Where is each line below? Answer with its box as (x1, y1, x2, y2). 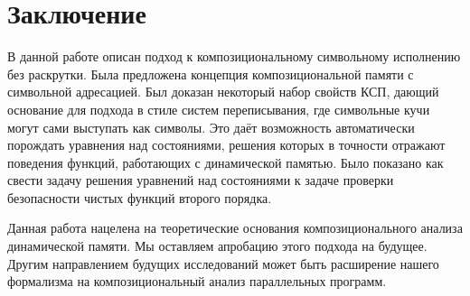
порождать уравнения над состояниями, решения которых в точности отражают (7, 135, 446, 154)
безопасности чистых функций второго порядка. (7, 188, 272, 207)
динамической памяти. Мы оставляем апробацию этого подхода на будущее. (7, 236, 428, 255)
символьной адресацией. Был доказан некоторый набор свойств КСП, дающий (7, 82, 439, 101)
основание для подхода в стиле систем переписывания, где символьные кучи (7, 99, 430, 118)
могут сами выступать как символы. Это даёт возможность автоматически (7, 117, 415, 136)
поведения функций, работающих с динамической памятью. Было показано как (7, 153, 444, 171)
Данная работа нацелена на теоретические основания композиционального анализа (7, 218, 463, 237)
